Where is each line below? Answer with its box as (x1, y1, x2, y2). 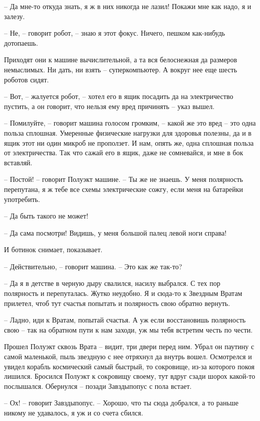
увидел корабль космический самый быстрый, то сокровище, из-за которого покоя (4, 361, 254, 371)
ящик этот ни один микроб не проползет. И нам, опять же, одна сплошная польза (4, 137, 254, 148)
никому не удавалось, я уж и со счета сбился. (4, 407, 143, 417)
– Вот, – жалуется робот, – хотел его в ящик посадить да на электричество (4, 91, 233, 101)
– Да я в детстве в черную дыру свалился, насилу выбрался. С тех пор (4, 278, 220, 288)
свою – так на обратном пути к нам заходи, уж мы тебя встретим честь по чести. (4, 324, 253, 335)
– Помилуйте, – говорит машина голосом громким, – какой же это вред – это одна (4, 118, 256, 128)
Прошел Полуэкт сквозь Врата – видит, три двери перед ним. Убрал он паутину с (4, 341, 254, 352)
